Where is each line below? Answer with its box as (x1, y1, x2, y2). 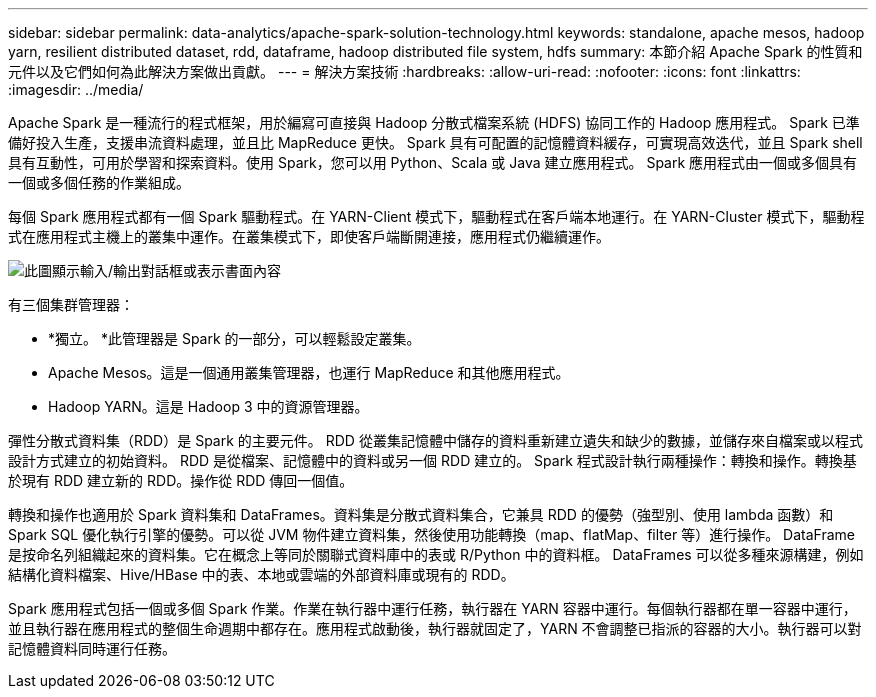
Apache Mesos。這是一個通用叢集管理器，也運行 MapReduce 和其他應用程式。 (48, 364, 570, 381)
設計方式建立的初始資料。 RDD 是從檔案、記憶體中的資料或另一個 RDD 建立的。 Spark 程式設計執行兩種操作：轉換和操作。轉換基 (8, 452, 857, 469)
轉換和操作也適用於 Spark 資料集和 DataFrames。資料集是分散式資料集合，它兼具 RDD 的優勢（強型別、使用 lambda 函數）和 (8, 506, 834, 523)
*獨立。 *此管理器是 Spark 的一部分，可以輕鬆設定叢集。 (48, 330, 421, 347)
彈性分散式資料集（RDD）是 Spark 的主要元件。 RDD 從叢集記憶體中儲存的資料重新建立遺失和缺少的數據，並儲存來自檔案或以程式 (8, 432, 863, 449)
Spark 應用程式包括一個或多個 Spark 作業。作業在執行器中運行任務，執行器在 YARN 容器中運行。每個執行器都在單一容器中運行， (8, 600, 857, 617)
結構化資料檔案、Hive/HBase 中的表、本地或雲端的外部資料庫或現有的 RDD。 (8, 566, 515, 583)
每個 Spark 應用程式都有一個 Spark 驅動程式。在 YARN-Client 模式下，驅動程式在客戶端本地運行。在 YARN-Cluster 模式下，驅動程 (8, 208, 865, 225)
